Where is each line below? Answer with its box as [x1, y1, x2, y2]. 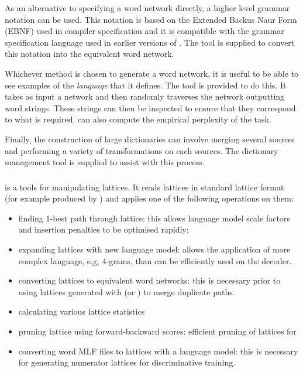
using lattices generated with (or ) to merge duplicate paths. [18, 285, 235, 298]
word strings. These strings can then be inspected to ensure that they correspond [5, 101, 296, 114]
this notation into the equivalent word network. [5, 47, 174, 60]
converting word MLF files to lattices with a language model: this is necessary [18, 344, 298, 357]
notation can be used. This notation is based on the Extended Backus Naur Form [5, 13, 297, 25]
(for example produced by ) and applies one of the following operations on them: [5, 192, 294, 204]
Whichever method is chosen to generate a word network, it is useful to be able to [5, 67, 299, 79]
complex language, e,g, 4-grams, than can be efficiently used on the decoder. [18, 254, 292, 267]
